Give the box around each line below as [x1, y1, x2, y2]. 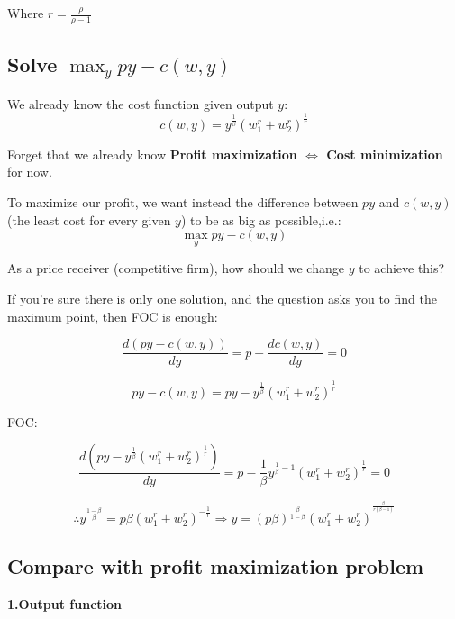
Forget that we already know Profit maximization [7, 144, 297, 163]
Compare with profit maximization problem [7, 551, 424, 579]
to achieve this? [359, 259, 445, 278]
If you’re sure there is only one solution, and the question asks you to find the [7, 288, 437, 307]
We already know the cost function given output [7, 94, 274, 113]
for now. [7, 162, 52, 181]
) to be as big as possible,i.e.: [180, 210, 341, 229]
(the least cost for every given [7, 210, 171, 229]
